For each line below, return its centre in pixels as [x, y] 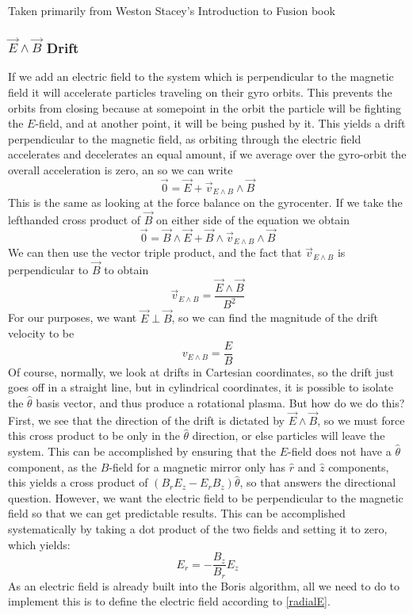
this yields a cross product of [78, 482]
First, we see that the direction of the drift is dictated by [146, 420]
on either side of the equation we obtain [253, 220]
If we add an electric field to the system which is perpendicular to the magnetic [201, 76]
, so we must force [361, 420]
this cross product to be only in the [94, 435]
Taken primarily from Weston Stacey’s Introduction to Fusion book [172, 10]
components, [359, 466]
